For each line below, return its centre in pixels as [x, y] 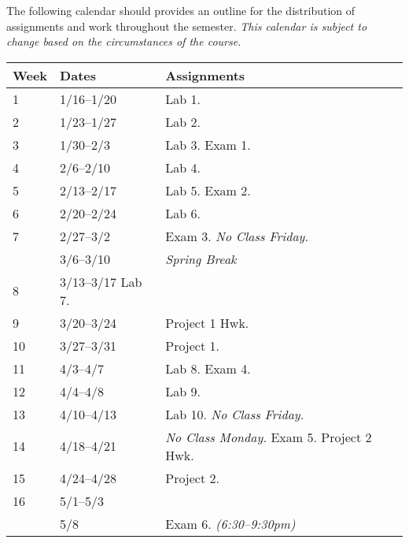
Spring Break [201, 258]
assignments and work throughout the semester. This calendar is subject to [187, 26]
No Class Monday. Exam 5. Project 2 [269, 437]
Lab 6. [183, 213]
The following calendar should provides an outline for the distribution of [181, 10]
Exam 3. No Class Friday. [237, 236]
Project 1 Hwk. [207, 322]
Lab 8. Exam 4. [208, 368]
